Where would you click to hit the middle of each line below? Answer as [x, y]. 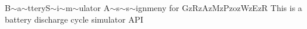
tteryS [39, 8]
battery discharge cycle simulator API [74, 19]
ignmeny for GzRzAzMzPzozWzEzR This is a [219, 8]
